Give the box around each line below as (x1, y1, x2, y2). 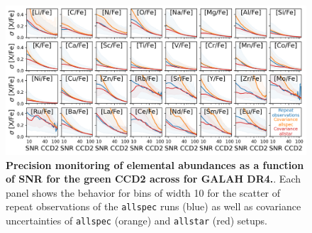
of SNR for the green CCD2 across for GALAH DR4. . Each (6, 171, 301, 186)
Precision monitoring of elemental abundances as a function (6, 157, 304, 172)
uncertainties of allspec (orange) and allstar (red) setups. (6, 212, 267, 227)
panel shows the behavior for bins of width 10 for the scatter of (6, 185, 281, 200)
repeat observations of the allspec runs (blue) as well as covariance (6, 199, 301, 214)
